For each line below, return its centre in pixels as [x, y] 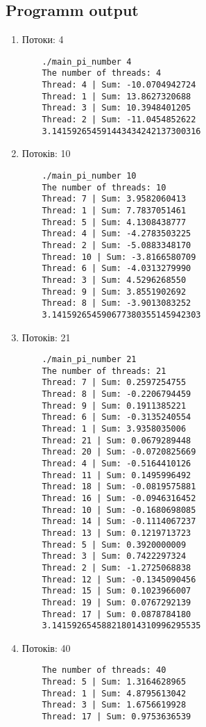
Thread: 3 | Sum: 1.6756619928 [114, 705]
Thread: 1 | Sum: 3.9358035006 [114, 429]
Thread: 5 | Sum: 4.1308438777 [114, 222]
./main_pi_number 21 [89, 360]
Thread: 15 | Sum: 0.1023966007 [117, 591]
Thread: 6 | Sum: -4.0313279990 [117, 269]
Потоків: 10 [46, 153]
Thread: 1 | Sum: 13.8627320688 [117, 96]
